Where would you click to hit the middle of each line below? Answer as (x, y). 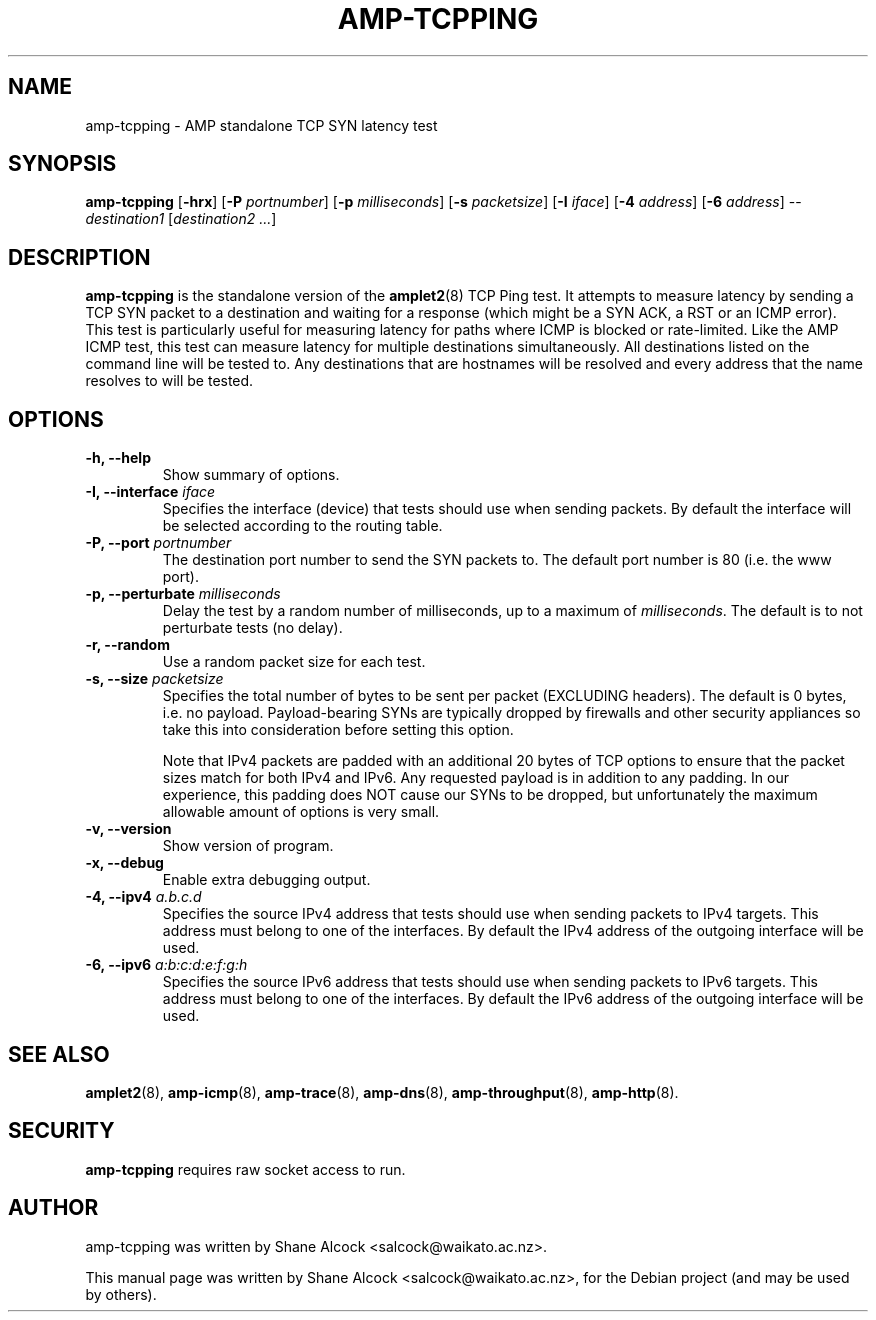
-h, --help (118, 458)
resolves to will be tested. (169, 381)
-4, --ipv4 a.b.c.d (143, 897)
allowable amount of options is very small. (301, 812)
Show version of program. (248, 846)
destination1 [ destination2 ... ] (181, 219)
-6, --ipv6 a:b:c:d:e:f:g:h (166, 965)
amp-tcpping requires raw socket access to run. (245, 1169)
